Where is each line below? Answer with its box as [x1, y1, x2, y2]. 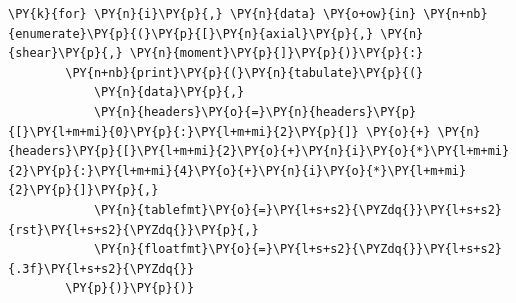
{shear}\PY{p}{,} [8, 46, 123, 61]
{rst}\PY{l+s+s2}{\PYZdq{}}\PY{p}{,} [8, 222, 259, 237]
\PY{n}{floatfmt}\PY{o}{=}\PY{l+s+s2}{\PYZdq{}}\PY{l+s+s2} [93, 242, 502, 257]
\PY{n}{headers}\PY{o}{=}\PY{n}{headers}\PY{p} [93, 104, 417, 119]
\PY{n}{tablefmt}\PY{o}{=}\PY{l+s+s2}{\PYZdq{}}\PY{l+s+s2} [93, 202, 502, 217]
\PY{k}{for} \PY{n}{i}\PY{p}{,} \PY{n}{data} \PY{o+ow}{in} [8, 7, 417, 21]
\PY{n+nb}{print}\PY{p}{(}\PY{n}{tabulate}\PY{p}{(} [65, 65, 424, 80]
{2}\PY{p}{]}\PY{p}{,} [8, 183, 159, 198]
